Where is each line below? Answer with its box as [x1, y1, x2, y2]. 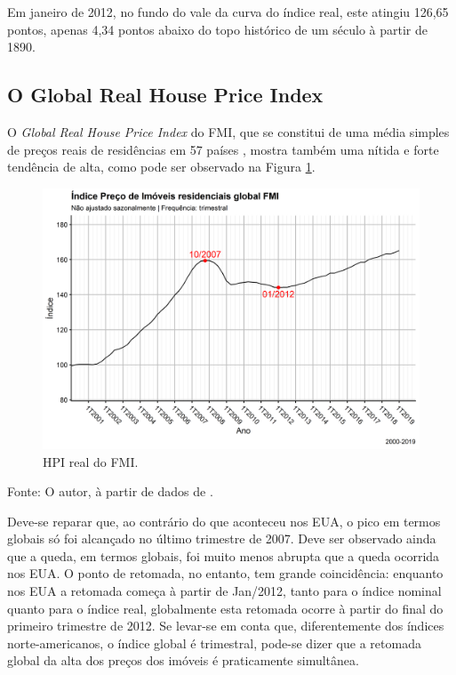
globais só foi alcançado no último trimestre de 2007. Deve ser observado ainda [7, 529, 436, 548]
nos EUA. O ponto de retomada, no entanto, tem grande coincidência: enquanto [7, 564, 444, 583]
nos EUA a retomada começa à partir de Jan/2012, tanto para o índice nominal [7, 582, 442, 600]
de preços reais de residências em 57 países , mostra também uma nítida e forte [7, 140, 439, 158]
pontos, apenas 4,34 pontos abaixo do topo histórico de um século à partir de [7, 20, 428, 38]
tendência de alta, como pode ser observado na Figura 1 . [7, 157, 316, 176]
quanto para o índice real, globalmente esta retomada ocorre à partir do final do [7, 599, 444, 617]
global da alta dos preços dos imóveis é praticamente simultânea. [7, 651, 359, 670]
